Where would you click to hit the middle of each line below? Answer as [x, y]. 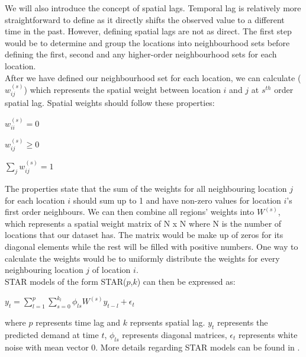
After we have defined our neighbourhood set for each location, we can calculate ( [153, 77]
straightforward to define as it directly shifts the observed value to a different [145, 19]
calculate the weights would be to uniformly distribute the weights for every [142, 258]
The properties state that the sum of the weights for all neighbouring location [146, 189]
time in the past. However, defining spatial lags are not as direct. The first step [148, 31]
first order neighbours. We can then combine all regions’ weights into [130, 212]
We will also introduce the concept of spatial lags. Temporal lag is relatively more [153, 8]
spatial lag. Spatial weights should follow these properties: [110, 103]
